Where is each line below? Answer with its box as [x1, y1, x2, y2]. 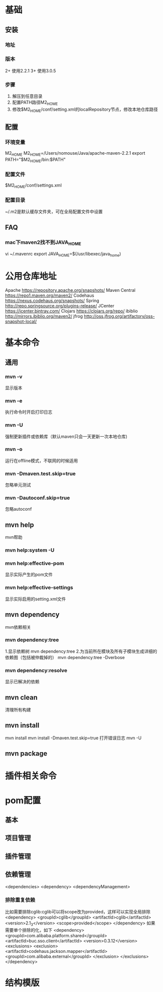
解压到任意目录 [12, 94, 43, 99]
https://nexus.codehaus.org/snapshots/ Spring [5, 298, 99, 304]
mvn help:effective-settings [5, 584, 73, 591]
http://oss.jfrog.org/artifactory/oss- [84, 313, 155, 319]
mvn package [5, 750, 47, 758]
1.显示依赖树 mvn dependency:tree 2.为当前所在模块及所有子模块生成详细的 [5, 648, 158, 654]
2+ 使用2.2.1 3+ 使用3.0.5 [5, 68, 56, 73]
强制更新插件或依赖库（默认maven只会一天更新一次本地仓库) [5, 433, 128, 439]
